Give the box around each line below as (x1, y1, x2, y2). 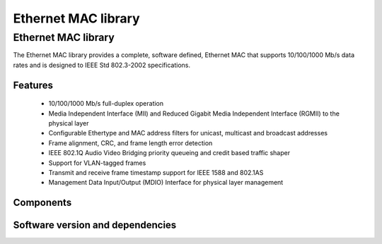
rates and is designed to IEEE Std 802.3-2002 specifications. (13, 61, 191, 69)
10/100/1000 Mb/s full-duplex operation (48, 99, 164, 108)
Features (13, 79, 53, 91)
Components (13, 197, 72, 209)
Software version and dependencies (13, 219, 177, 231)
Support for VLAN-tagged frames (48, 159, 146, 167)
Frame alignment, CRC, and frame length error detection (48, 138, 213, 147)
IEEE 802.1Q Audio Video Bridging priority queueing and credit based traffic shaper (48, 149, 290, 157)
